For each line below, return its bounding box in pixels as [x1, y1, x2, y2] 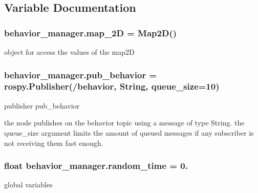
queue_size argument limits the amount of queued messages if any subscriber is [4, 127, 254, 138]
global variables [4, 179, 53, 190]
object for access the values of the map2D [4, 47, 135, 57]
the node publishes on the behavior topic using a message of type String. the [4, 117, 245, 128]
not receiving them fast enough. [4, 137, 103, 148]
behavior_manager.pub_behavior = [4, 68, 157, 81]
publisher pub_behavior [4, 100, 80, 111]
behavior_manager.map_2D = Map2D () [4, 26, 177, 39]
